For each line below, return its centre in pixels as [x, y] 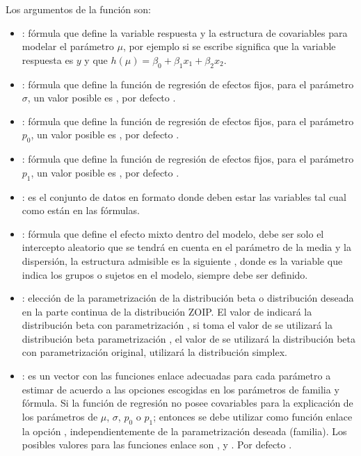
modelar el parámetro [68, 46]
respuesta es [48, 59]
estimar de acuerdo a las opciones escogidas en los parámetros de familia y [180, 389]
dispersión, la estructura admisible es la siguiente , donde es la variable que [182, 260]
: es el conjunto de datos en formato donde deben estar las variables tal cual [184, 196]
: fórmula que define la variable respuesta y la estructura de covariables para [185, 32]
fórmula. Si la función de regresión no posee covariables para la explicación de [187, 403]
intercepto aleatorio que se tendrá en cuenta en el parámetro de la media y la [186, 247]
